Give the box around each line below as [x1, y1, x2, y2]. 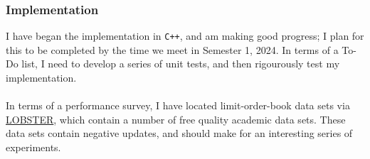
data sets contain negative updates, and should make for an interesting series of [6, 126, 353, 141]
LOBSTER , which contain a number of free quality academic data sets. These [6, 111, 346, 126]
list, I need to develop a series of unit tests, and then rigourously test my [21, 56, 340, 71]
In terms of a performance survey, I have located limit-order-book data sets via [6, 98, 350, 113]
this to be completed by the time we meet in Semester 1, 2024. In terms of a [6, 42, 339, 57]
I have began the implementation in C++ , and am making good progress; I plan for [6, 28, 364, 43]
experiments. [6, 140, 61, 155]
